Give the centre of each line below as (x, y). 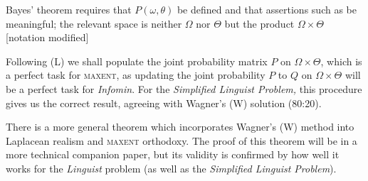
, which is (341, 61)
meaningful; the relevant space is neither (94, 23)
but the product (259, 23)
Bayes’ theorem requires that (69, 9)
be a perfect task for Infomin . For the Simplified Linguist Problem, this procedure (184, 88)
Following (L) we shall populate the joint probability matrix (137, 61)
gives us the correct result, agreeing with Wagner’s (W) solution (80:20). (164, 103)
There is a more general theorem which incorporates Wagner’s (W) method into (180, 127)
